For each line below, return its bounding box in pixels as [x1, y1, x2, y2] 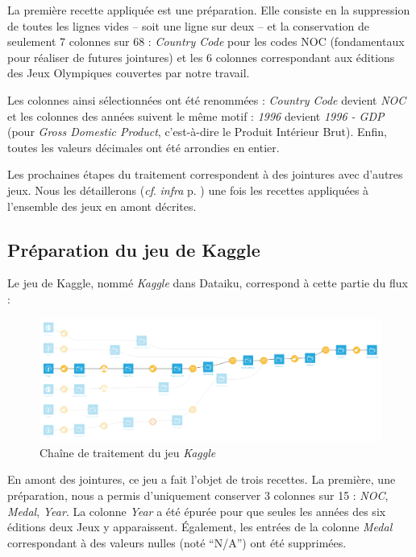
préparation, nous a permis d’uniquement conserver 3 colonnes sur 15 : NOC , [7, 487, 389, 504]
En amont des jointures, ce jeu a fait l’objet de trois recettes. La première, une [7, 471, 396, 488]
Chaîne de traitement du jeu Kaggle [40, 444, 216, 460]
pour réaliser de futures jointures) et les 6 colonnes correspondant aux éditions [7, 48, 395, 65]
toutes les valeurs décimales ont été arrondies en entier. [7, 138, 280, 155]
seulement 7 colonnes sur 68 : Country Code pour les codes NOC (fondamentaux [7, 33, 405, 50]
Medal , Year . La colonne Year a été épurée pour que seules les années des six [7, 502, 386, 519]
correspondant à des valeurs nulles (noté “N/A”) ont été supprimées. [7, 534, 347, 551]
